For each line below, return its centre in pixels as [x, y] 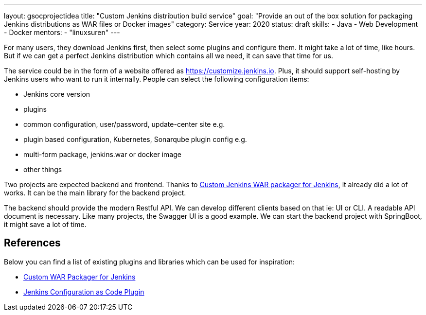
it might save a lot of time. [45, 224]
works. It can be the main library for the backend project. [95, 193]
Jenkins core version [57, 94]
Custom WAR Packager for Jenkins [80, 277]
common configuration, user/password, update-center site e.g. [124, 124]
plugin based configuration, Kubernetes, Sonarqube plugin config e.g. [135, 139]
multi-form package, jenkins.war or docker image [102, 154]
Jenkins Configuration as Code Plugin [84, 292]
